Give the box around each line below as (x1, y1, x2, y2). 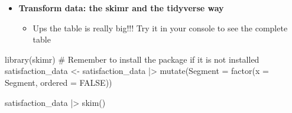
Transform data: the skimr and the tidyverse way (18, 2, 224, 14)
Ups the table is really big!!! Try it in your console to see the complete (33, 21, 288, 34)
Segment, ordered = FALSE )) (5, 76, 112, 88)
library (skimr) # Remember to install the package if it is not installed (5, 53, 259, 65)
